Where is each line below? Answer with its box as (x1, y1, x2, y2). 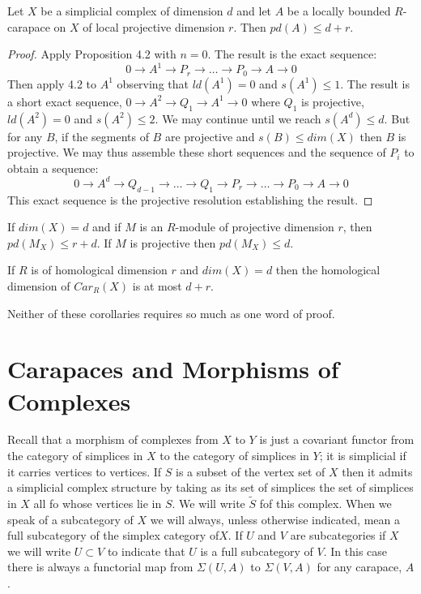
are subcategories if (290, 527, 386, 544)
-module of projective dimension (175, 218, 334, 235)
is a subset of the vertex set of (176, 463, 325, 480)
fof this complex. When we (259, 495, 392, 512)
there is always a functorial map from (7, 558, 193, 575)
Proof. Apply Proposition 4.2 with (7, 45, 176, 62)
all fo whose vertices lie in (33, 495, 162, 512)
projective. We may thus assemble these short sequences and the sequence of (7, 144, 386, 161)
